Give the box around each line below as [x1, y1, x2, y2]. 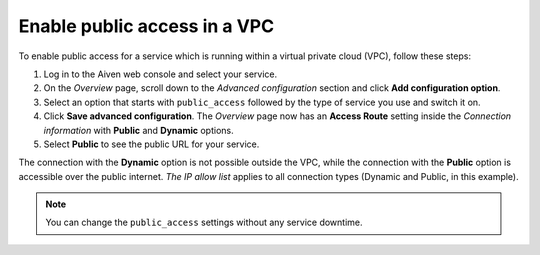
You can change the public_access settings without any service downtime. [45, 216, 363, 229]
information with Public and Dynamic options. [43, 124, 234, 136]
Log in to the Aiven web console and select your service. [43, 68, 278, 80]
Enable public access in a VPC [18, 15, 275, 37]
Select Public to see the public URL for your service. [43, 138, 260, 150]
